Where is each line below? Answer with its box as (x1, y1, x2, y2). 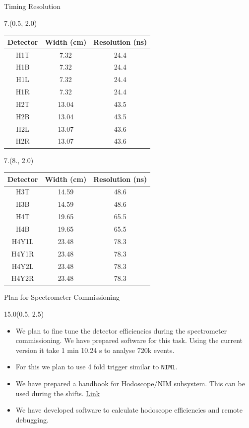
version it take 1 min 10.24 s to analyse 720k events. (15, 344, 175, 355)
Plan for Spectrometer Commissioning (4, 292, 120, 302)
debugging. (15, 414, 49, 425)
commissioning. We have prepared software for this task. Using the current (15, 335, 243, 345)
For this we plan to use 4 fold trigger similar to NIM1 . (15, 361, 178, 372)
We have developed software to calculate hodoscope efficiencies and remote (15, 405, 243, 415)
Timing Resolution (4, 1, 61, 11)
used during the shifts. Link (15, 388, 100, 398)
